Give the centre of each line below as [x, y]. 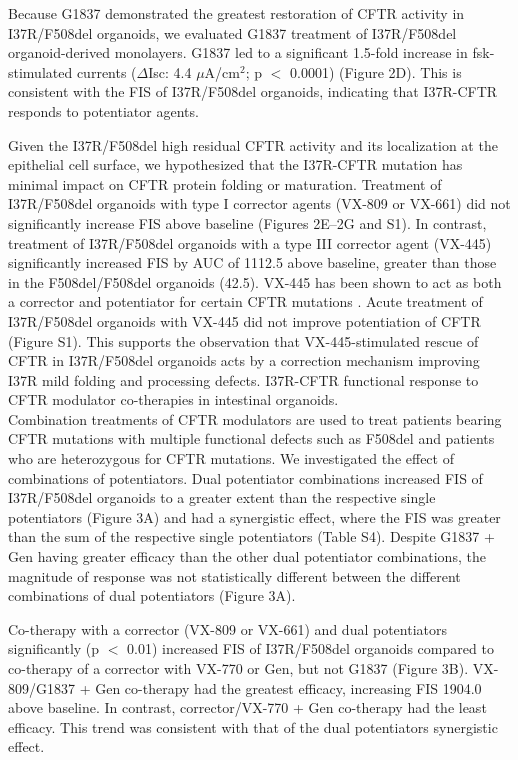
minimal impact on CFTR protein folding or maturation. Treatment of [225, 183]
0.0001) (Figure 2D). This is [375, 71]
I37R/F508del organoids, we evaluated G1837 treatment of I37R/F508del [232, 32]
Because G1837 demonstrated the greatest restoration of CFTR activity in [236, 13]
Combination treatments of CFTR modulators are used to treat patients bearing [255, 418]
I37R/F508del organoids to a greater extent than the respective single [222, 497]
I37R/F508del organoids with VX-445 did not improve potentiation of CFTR [244, 320]
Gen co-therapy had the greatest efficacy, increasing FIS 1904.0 [288, 687]
